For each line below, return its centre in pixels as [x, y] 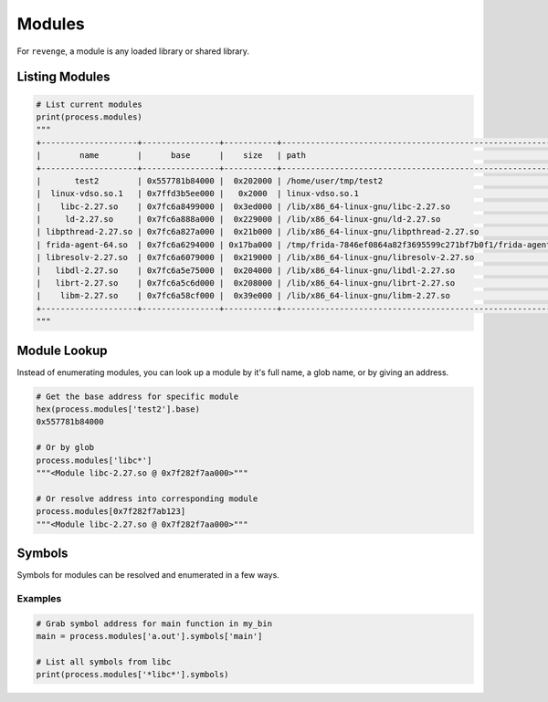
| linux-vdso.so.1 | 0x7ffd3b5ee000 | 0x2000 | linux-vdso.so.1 [198, 194]
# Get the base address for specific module [137, 396]
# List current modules [90, 104]
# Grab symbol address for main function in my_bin [154, 623]
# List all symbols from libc [104, 661]
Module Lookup [63, 350]
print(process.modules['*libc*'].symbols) [132, 675]
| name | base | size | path [171, 156]
